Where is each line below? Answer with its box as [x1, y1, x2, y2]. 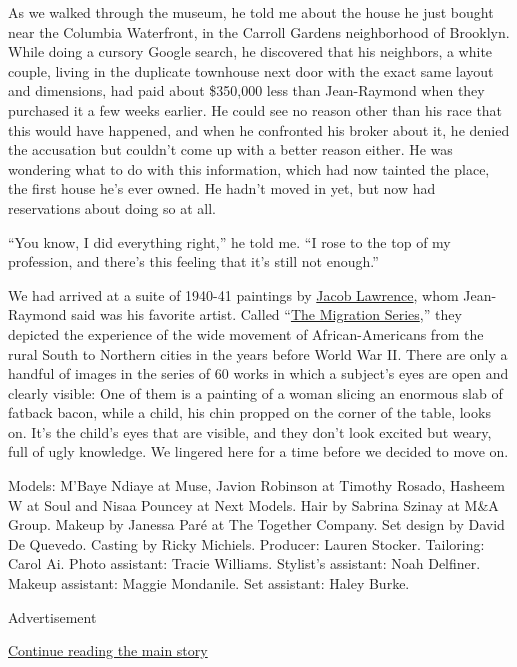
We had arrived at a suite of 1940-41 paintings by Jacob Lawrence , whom [8, 284, 459, 305]
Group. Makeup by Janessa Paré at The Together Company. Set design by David [8, 514, 505, 535]
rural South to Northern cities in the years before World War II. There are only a [8, 343, 508, 364]
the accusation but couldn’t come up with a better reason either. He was [8, 139, 453, 160]
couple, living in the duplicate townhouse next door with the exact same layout [8, 60, 494, 81]
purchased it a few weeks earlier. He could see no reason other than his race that [8, 99, 503, 120]
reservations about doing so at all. [8, 197, 216, 218]
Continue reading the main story [8, 640, 208, 661]
